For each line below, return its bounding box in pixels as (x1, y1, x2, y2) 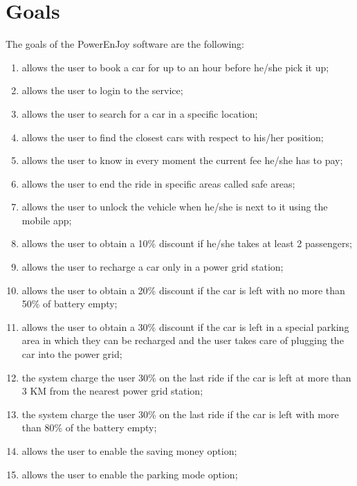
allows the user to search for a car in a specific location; (21, 106, 258, 120)
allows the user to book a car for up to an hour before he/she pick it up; (21, 60, 329, 74)
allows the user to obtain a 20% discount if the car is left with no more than (21, 282, 345, 297)
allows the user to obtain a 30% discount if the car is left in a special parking (21, 319, 349, 334)
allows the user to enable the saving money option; (21, 444, 237, 458)
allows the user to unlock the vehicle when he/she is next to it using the (21, 199, 328, 214)
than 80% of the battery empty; (21, 420, 157, 435)
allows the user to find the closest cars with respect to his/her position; (21, 129, 324, 144)
